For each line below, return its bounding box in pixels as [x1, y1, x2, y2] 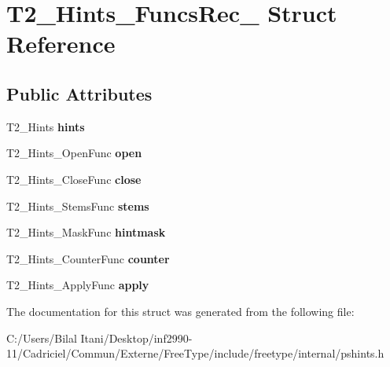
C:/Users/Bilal [6, 329, 77, 346]
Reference [6, 28, 116, 60]
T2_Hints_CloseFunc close [6, 171, 142, 187]
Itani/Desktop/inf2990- [80, 329, 193, 346]
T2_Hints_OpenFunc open [6, 145, 142, 161]
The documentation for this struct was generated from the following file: [6, 303, 355, 319]
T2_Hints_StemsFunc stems [6, 197, 149, 214]
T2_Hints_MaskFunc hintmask [6, 224, 166, 240]
